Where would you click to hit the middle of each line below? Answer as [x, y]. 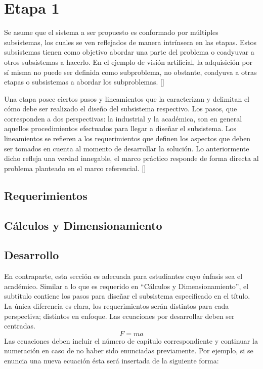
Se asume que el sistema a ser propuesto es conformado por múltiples [111, 32]
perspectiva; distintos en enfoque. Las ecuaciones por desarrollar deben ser [119, 316]
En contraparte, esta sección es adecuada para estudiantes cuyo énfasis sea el [123, 276]
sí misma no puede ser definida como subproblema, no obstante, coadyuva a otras [130, 72]
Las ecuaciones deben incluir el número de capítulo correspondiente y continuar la [131, 340]
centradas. [20, 326]
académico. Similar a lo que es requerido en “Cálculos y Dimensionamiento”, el [126, 286]
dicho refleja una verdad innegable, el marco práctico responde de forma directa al [131, 158]
